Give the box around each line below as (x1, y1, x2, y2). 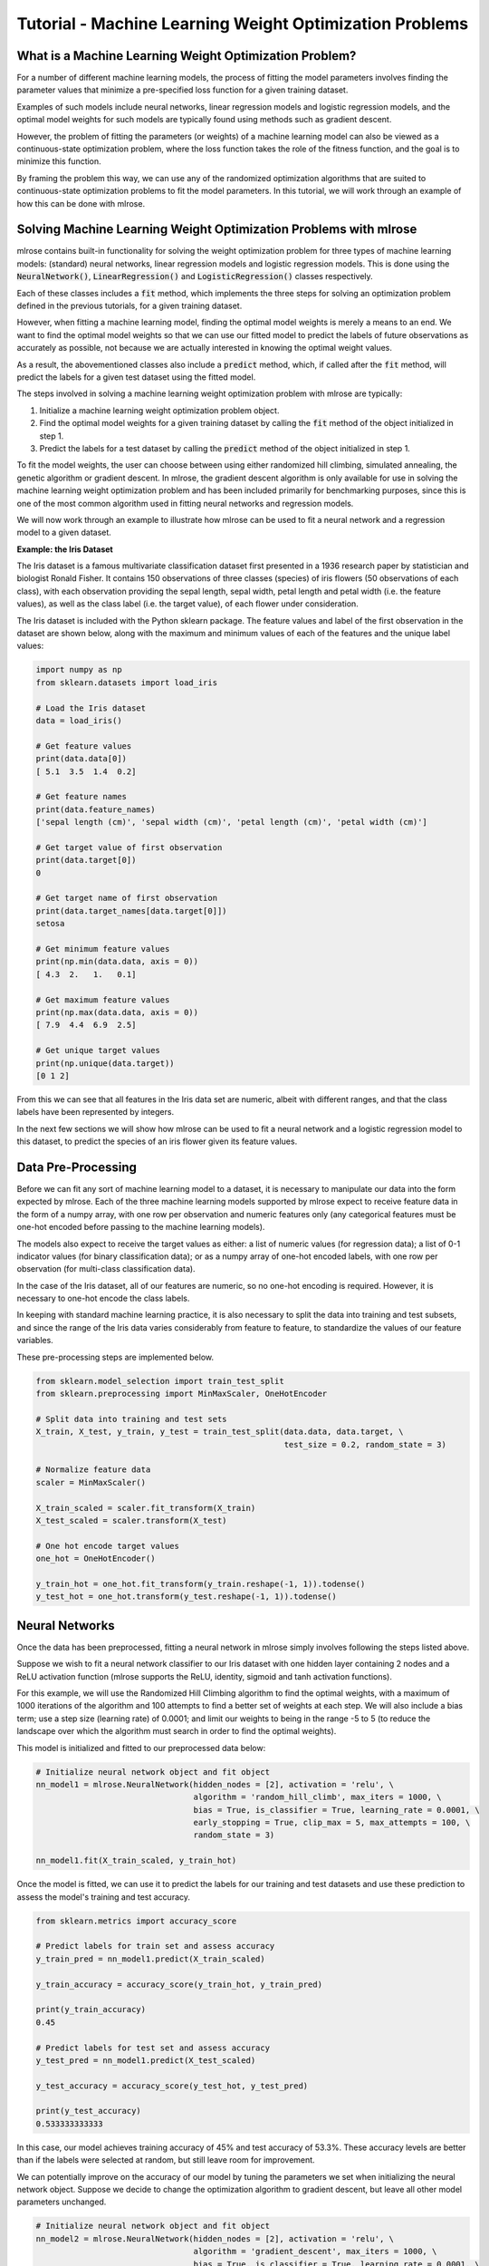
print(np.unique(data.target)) (35, 1058, 176, 1069)
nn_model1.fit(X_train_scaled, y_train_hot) (35, 1855, 237, 1866)
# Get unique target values (35, 1045, 160, 1056)
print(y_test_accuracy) (35, 2106, 142, 2116)
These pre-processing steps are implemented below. (16, 1351, 215, 1362)
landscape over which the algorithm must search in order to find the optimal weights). (16, 1726, 337, 1737)
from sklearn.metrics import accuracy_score (35, 1915, 237, 1926)
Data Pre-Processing (16, 1159, 138, 1175)
